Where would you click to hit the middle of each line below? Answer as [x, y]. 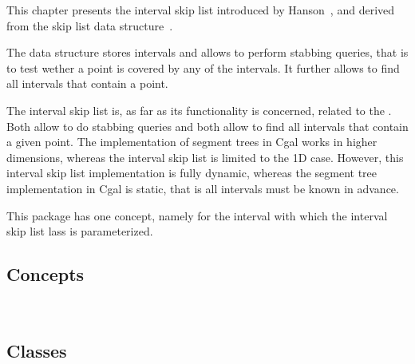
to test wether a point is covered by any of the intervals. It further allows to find [203, 67]
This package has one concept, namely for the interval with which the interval [197, 215]
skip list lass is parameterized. [80, 231]
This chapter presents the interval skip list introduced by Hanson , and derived [201, 10]
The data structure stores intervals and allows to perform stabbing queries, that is [207, 52]
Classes [37, 350]
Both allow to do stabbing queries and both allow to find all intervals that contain [207, 126]
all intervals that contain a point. [87, 83]
